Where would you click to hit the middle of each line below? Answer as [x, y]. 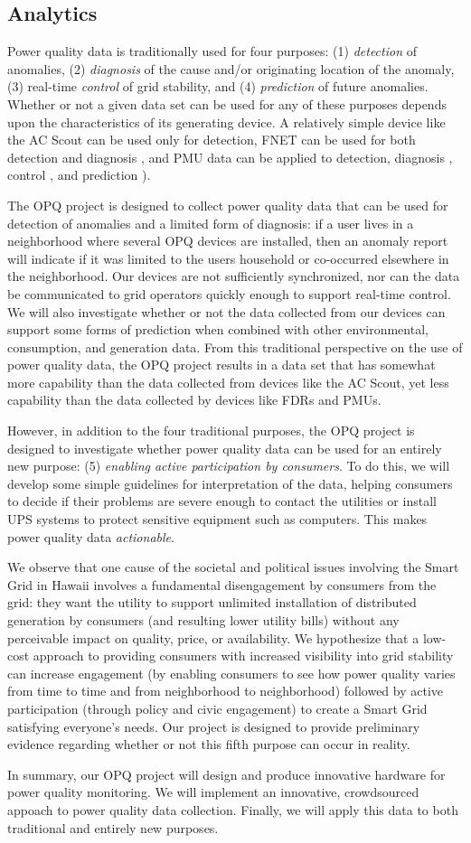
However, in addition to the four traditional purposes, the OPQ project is [211, 431]
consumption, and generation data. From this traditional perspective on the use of [235, 347]
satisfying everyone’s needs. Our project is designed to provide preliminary [214, 726]
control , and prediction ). [79, 175]
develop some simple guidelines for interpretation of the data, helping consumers [230, 483]
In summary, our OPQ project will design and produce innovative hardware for [226, 774]
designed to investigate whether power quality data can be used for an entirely [225, 448]
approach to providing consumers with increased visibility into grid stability [243, 656]
